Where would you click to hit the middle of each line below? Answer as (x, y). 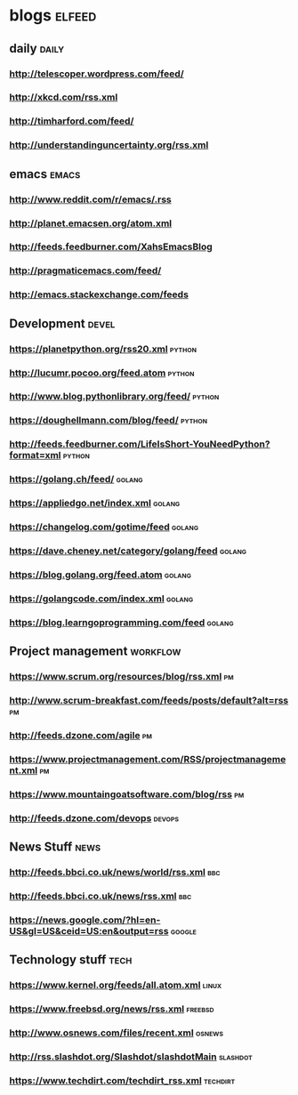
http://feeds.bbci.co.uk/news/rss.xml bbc (101, 896)
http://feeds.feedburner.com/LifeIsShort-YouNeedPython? (140, 444)
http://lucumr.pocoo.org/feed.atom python (102, 373)
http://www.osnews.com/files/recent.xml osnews (117, 1033)
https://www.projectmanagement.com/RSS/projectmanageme (148, 759)
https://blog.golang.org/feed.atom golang (100, 575)
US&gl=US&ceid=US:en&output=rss (89, 930)
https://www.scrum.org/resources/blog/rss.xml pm (121, 677)
